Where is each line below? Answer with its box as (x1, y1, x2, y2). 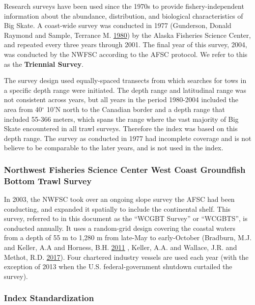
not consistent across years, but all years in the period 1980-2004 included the (4, 94, 238, 105)
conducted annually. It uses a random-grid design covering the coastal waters (4, 222, 236, 233)
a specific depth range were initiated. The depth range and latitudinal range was (4, 84, 247, 95)
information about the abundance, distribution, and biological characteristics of (4, 10, 243, 21)
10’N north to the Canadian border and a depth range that (46, 104, 225, 114)
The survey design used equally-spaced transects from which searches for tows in (4, 75, 247, 85)
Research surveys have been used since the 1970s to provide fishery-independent (4, 1, 244, 11)
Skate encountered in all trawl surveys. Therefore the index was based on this (4, 123, 238, 134)
